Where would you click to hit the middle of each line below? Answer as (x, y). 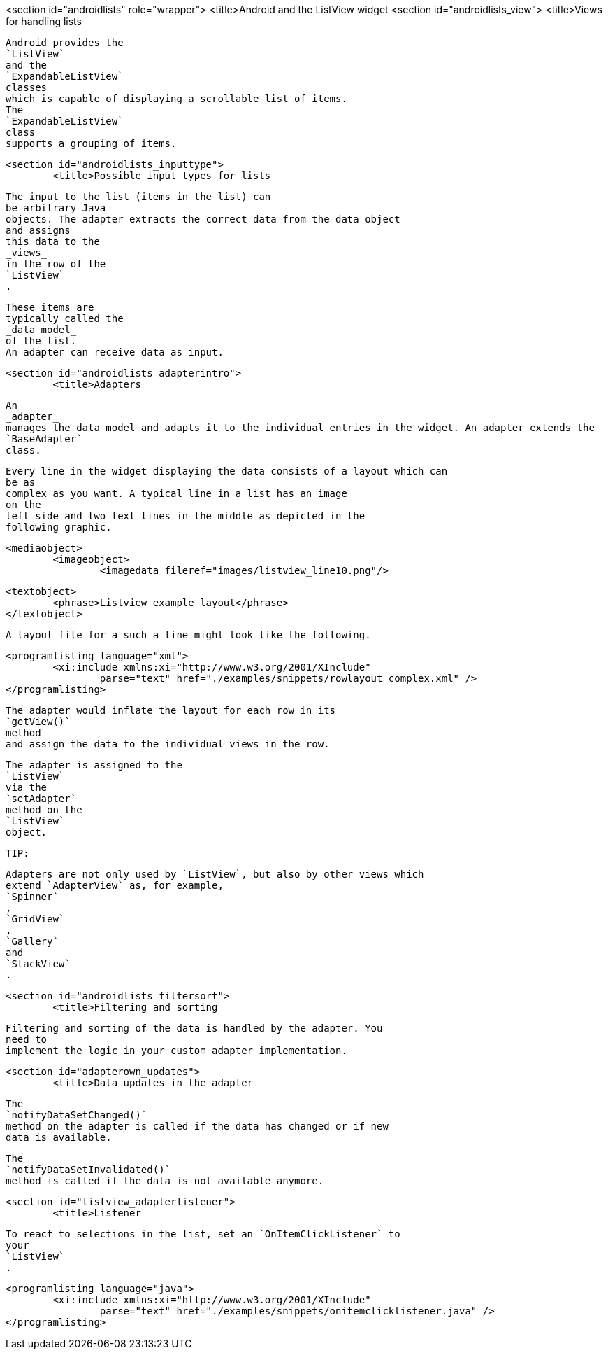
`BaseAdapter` (44, 439)
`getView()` (38, 722)
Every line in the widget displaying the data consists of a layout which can (227, 471)
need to (27, 1039)
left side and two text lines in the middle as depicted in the (186, 516)
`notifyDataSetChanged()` (77, 1115)
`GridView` (35, 919)
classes (27, 87)
